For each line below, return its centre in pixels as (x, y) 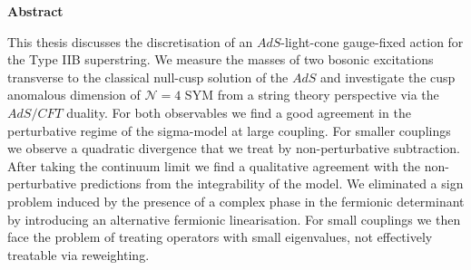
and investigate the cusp (388, 77)
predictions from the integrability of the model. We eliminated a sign (272, 183)
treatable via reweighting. (78, 254)
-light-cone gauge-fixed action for (372, 41)
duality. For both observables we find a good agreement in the (239, 112)
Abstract (35, 11)
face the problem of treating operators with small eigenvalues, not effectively (220, 237)
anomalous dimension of (74, 95)
